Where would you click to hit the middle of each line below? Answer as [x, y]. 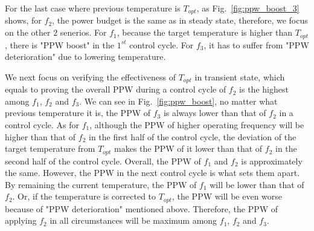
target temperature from [50, 148]
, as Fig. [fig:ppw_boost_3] [248, 8]
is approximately [272, 161]
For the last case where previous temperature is [93, 8]
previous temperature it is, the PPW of [78, 113]
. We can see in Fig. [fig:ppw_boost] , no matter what [178, 101]
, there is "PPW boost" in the [60, 44]
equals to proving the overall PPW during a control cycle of [116, 89]
